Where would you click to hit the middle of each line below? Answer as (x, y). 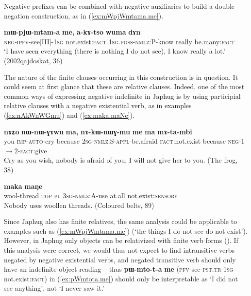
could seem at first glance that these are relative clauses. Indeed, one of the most (124, 86)
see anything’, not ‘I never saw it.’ (54, 288)
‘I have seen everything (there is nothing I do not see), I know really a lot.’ (115, 51)
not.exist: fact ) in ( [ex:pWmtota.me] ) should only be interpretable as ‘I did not (121, 278)
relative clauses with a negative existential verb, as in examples (98, 105)
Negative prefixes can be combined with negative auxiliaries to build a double (119, 6)
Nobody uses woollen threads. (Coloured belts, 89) (79, 205)
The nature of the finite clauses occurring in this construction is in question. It (121, 77)
